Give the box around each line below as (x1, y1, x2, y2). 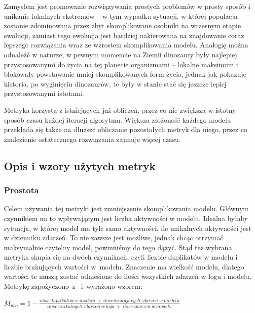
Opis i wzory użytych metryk (4, 158, 156, 173)
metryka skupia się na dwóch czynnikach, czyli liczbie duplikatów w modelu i (4, 252, 238, 262)
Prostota (4, 184, 39, 196)
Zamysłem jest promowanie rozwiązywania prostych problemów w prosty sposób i (4, 1, 251, 11)
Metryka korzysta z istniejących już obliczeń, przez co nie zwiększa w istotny (4, 104, 236, 115)
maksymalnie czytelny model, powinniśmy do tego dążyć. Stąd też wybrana (4, 242, 232, 252)
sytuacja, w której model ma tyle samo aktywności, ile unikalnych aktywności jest (4, 223, 252, 233)
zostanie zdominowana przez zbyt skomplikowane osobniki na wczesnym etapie (4, 20, 241, 31)
